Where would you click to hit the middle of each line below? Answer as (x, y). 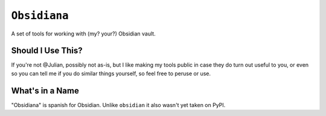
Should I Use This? (47, 51)
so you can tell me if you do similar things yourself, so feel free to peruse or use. (111, 73)
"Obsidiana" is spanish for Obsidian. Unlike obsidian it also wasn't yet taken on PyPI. (118, 105)
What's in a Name (45, 90)
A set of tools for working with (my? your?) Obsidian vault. (84, 34)
